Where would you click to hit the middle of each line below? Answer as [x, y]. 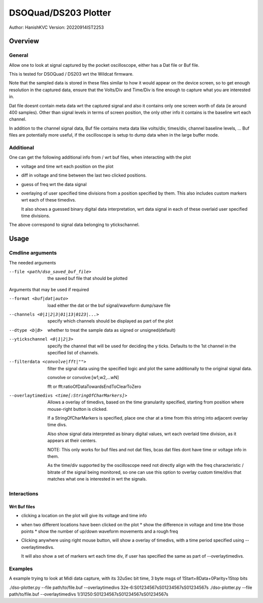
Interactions [24, 494]
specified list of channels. [73, 352]
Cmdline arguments [33, 253]
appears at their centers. [72, 441]
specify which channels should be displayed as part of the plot [110, 321]
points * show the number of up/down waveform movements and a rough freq [100, 531]
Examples [21, 568]
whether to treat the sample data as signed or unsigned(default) [112, 330]
